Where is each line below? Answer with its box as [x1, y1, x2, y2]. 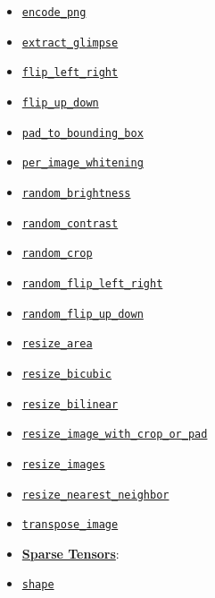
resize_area [21, 337, 93, 351]
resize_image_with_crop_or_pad [21, 428, 208, 441]
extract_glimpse [21, 36, 119, 49]
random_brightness [21, 186, 131, 200]
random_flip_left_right [21, 277, 163, 290]
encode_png [21, 6, 87, 19]
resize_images [21, 457, 105, 471]
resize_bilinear [21, 397, 119, 411]
